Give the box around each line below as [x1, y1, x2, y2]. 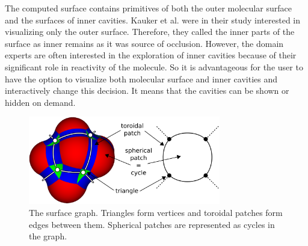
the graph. [29, 230, 67, 242]
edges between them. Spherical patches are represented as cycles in [29, 218, 275, 230]
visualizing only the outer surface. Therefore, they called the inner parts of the [5, 25, 295, 38]
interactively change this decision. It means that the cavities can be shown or [5, 84, 289, 97]
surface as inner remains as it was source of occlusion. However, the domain [5, 37, 284, 49]
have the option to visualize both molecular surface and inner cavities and [5, 72, 278, 85]
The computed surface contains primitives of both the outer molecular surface [5, 2, 292, 14]
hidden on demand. [5, 96, 76, 108]
